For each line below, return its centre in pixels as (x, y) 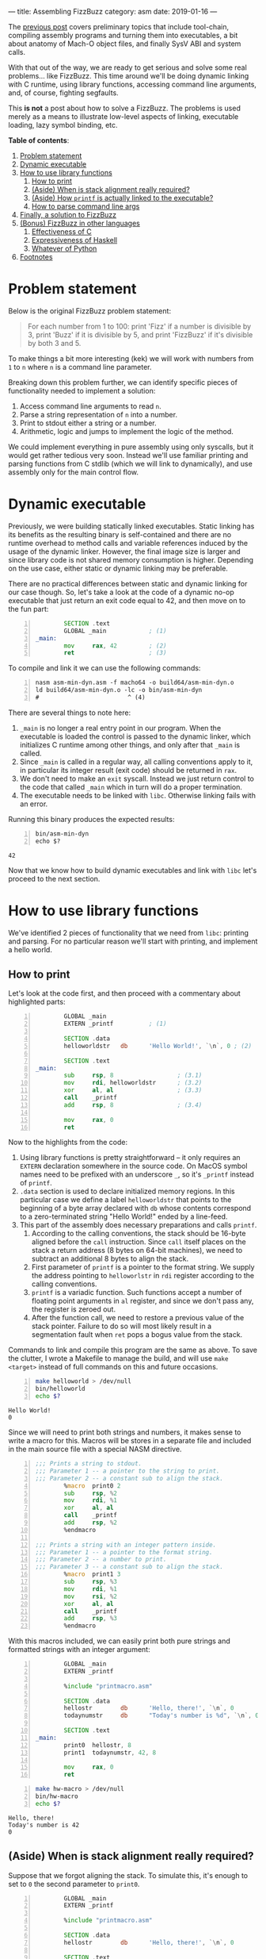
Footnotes (36, 257)
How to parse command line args (85, 206)
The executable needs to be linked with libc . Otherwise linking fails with (137, 795)
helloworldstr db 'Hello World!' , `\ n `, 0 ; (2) (158, 1046)
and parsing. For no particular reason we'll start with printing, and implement (133, 941)
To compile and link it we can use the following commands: (104, 668)
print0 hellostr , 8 (98, 1745)
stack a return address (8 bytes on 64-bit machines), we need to (137, 1250)
